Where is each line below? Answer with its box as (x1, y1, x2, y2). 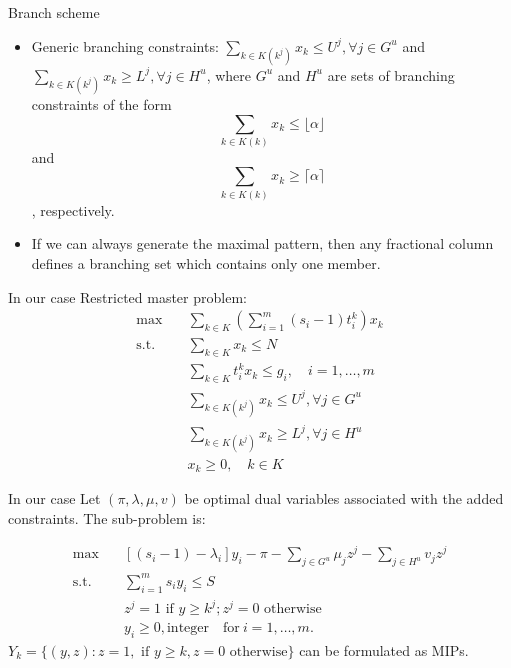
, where (206, 64, 251, 85)
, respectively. (31, 199, 115, 220)
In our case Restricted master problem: (8, 286, 247, 307)
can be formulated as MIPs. (299, 639, 469, 660)
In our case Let (8, 488, 101, 509)
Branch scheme (8, 2, 100, 22)
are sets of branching (327, 64, 455, 85)
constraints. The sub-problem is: (8, 507, 206, 528)
